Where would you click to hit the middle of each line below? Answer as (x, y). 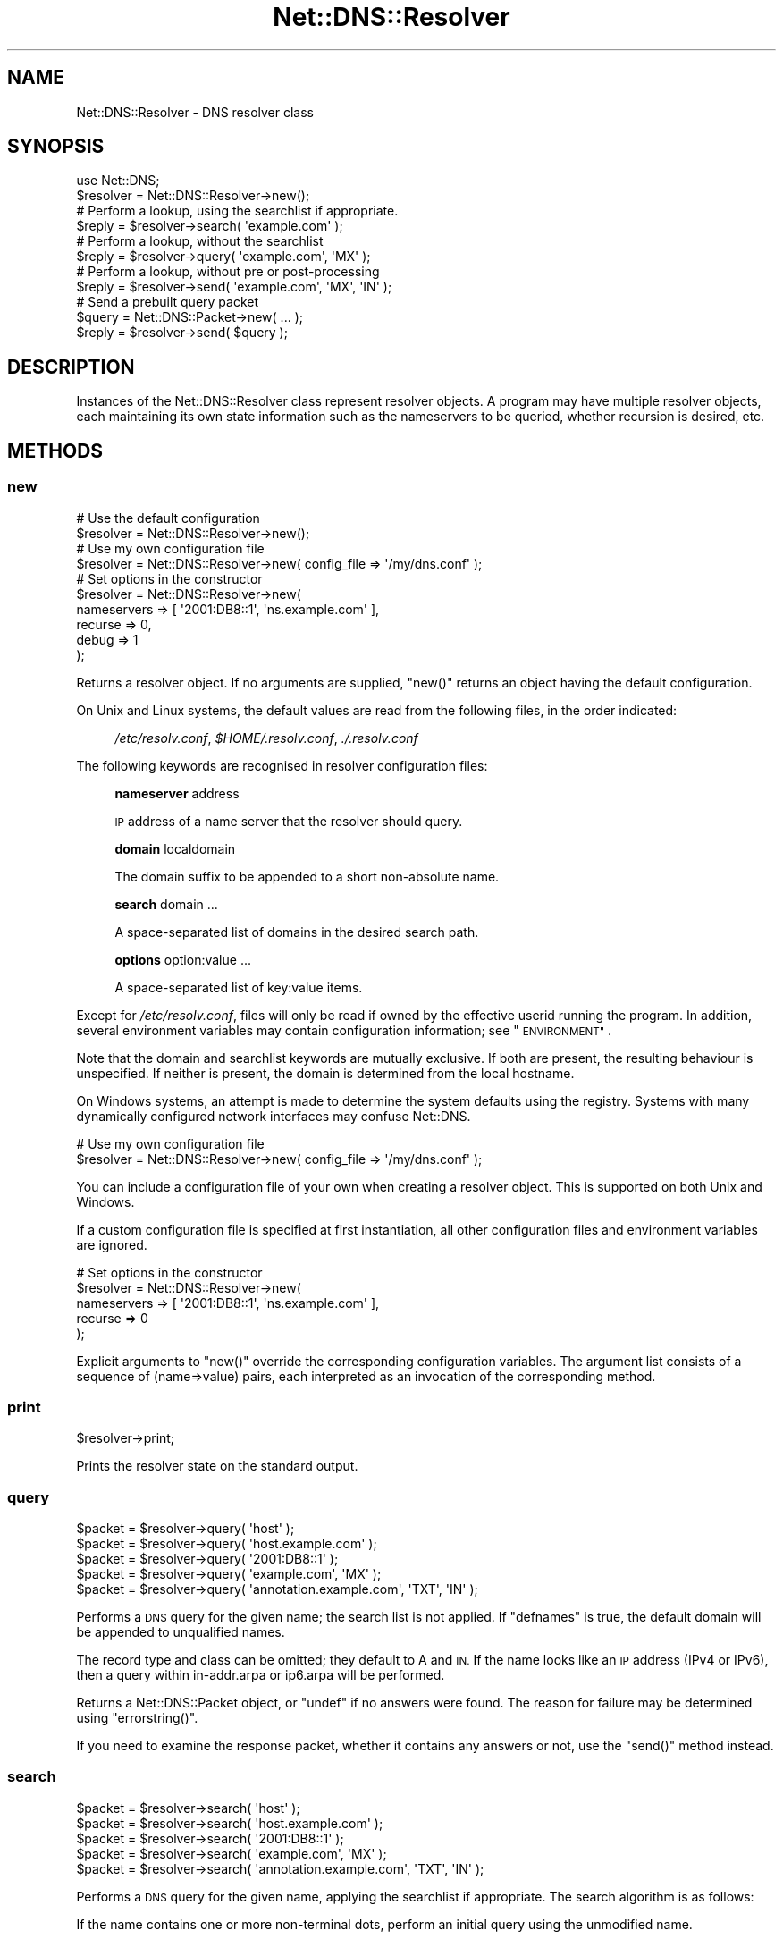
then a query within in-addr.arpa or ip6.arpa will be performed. (261, 1675)
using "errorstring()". (137, 1718)
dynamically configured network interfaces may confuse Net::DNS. (274, 1116)
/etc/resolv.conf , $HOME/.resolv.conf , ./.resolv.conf (266, 738)
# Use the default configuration (168, 518)
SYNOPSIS (56, 147)
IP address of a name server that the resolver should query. (289, 821)
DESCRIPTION (71, 367)
